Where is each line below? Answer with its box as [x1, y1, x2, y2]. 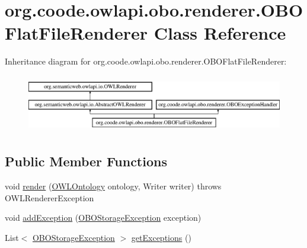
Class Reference [153, 21, 286, 45]
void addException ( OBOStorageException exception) [5, 211, 202, 224]
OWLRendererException [5, 191, 94, 204]
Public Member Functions [5, 152, 167, 170]
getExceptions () [131, 231, 191, 243]
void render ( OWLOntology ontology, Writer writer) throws [5, 180, 222, 192]
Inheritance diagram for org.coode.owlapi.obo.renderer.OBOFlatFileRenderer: [5, 55, 287, 67]
